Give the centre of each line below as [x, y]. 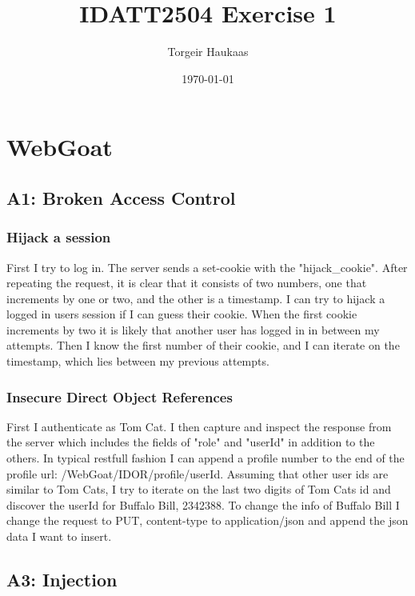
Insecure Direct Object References [120, 396]
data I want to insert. [59, 536]
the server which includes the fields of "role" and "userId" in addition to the [191, 442]
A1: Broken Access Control [121, 197]
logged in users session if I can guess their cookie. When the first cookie [182, 314]
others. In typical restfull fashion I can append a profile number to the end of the [206, 458]
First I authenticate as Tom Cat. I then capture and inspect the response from [199, 426]
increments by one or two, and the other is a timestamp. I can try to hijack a [196, 298]
